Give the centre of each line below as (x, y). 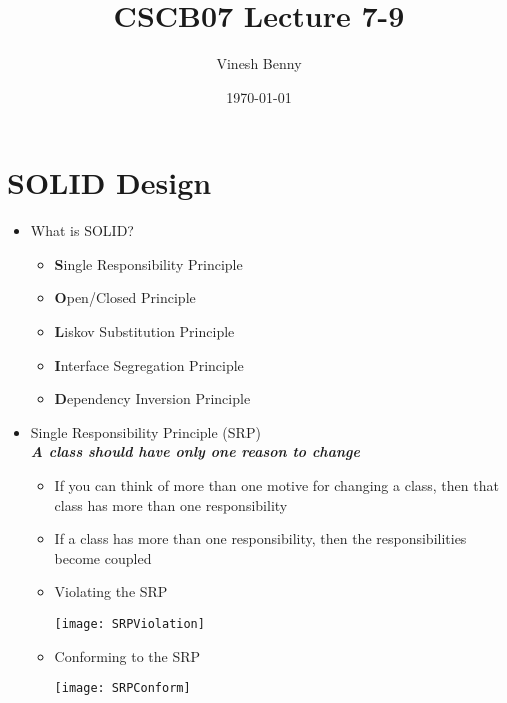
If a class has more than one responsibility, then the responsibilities (260, 538)
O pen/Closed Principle (125, 297)
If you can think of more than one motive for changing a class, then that (276, 485)
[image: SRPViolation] (129, 623)
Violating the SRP (111, 591)
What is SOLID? (82, 230)
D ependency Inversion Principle (152, 398)
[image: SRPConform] (122, 688)
